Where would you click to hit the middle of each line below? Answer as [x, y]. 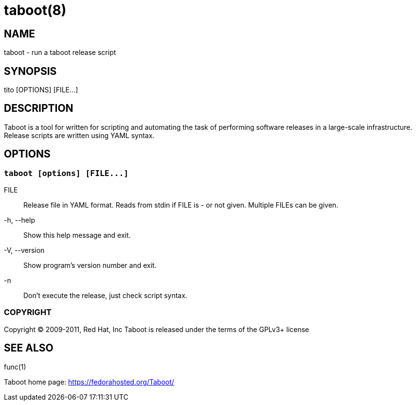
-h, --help [19, 220]
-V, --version [24, 250]
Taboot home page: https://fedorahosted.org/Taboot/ [89, 382]
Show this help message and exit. [77, 235]
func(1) [15, 367]
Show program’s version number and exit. [90, 265]
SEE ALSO [29, 348]
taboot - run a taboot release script [60, 53]
